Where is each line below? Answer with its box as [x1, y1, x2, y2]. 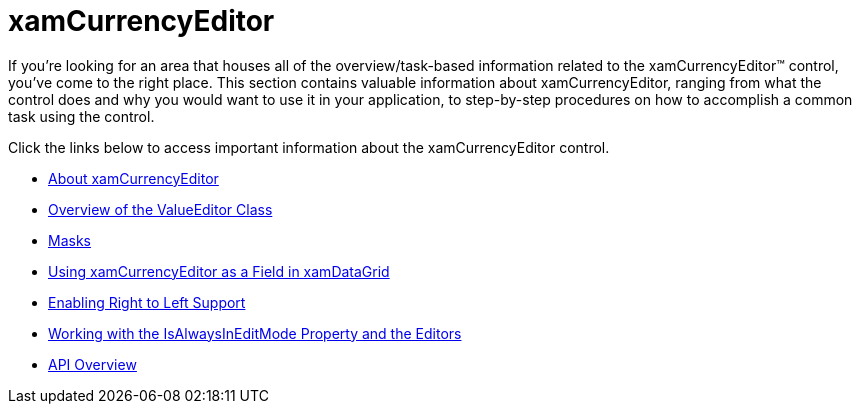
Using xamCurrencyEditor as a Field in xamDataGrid [48, 262, 390, 280]
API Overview [48, 355, 137, 373]
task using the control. [8, 107, 155, 125]
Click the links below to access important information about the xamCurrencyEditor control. [8, 138, 610, 156]
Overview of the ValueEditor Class [48, 200, 273, 218]
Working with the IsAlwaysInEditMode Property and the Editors [48, 324, 462, 342]
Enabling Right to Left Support [48, 293, 246, 311]
